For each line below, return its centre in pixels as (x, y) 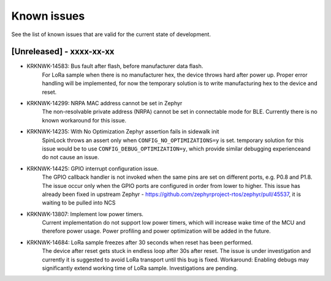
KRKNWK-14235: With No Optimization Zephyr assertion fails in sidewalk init (123, 132)
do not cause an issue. (70, 157)
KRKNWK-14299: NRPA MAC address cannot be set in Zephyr (105, 103)
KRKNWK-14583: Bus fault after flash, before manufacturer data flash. (115, 66)
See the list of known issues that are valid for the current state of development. (111, 34)
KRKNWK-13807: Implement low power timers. (85, 214)
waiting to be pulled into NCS (79, 203)
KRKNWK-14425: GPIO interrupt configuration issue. (93, 168)
